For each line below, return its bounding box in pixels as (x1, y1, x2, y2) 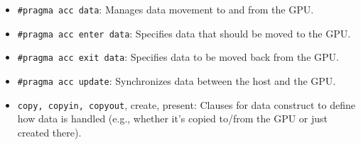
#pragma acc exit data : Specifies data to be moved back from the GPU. (17, 50, 339, 64)
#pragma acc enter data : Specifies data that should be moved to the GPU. (17, 25, 351, 40)
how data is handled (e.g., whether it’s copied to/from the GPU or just (17, 111, 328, 126)
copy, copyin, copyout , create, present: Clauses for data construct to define (17, 97, 355, 112)
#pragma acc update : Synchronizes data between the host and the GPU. (17, 73, 336, 88)
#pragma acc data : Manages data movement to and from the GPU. (17, 2, 314, 16)
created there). (17, 124, 82, 139)
